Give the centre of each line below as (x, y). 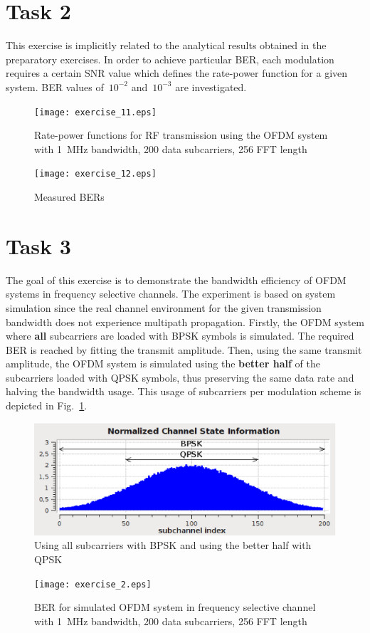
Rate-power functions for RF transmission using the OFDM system (181, 135)
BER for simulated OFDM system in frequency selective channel (175, 607)
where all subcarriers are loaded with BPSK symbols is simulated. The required (180, 336)
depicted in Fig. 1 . (47, 406)
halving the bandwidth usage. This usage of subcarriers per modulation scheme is (184, 391)
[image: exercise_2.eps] (93, 584)
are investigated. (211, 87)
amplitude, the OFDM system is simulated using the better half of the (163, 363)
